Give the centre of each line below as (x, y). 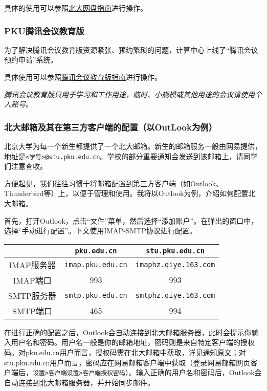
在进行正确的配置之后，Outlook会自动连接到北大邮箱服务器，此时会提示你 (128, 332)
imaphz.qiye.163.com (175, 264)
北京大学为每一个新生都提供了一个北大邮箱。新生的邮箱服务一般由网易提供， (133, 146)
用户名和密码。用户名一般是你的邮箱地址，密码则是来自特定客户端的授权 (133, 342)
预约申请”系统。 (31, 60)
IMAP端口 (32, 280)
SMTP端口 (32, 311)
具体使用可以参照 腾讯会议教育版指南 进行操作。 (83, 77)
